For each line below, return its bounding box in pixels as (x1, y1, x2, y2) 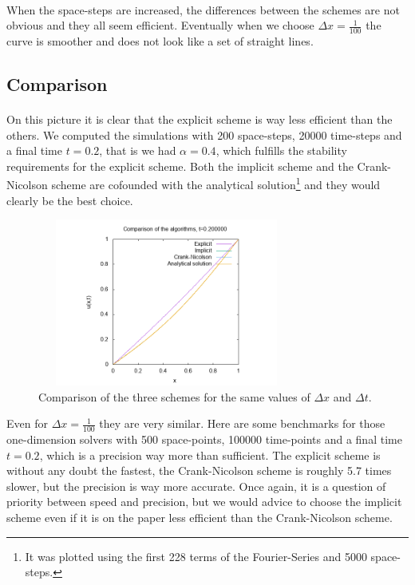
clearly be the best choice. (6, 192, 133, 208)
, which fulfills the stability (215, 142, 347, 159)
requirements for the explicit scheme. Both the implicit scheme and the (6, 157, 354, 174)
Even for (6, 415, 48, 432)
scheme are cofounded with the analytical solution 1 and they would (51, 174, 381, 193)
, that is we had (99, 142, 176, 159)
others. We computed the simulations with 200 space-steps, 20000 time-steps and (6, 126, 402, 143)
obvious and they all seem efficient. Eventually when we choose (6, 17, 314, 34)
